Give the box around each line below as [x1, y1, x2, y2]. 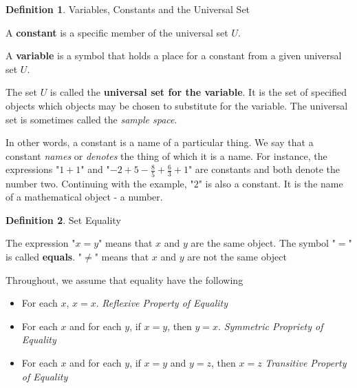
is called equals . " [6, 249, 83, 264]
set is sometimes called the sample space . [6, 112, 177, 126]
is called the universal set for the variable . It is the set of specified [50, 85, 347, 99]
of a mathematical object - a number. [6, 190, 163, 204]
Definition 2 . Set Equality [6, 212, 121, 227]
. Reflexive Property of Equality [96, 296, 228, 310]
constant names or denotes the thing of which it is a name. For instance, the [6, 148, 327, 163]
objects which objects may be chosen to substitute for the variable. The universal [6, 98, 348, 112]
